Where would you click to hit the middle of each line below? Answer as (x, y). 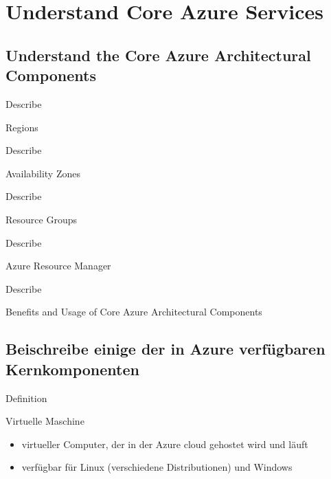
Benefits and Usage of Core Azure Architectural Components (134, 312)
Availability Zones (43, 173)
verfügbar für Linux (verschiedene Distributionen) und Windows (157, 467)
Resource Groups (41, 219)
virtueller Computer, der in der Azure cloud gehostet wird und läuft (165, 444)
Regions (22, 127)
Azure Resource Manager (58, 266)
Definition (26, 398)
